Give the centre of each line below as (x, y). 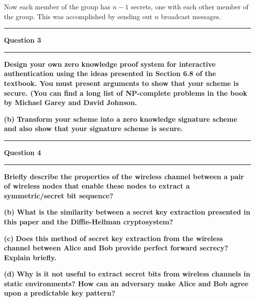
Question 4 (23, 152)
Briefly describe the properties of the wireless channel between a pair (124, 176)
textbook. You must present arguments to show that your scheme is (121, 83)
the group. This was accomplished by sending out (78, 16)
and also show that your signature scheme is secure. (93, 128)
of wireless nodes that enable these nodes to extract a (97, 186)
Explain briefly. (30, 257)
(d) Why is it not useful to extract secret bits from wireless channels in (127, 274)
